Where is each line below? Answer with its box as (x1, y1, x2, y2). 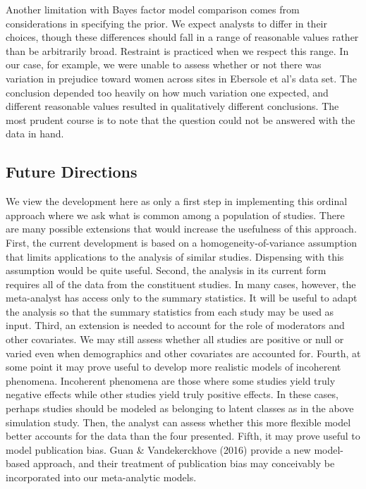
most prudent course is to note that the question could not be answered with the (6, 112, 355, 127)
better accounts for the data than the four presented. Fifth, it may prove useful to (6, 428, 360, 443)
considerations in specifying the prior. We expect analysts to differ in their (6, 16, 327, 30)
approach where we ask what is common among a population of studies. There (6, 207, 345, 222)
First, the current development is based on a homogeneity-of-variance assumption (6, 235, 358, 249)
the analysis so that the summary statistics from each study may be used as (6, 304, 334, 318)
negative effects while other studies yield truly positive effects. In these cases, (6, 387, 338, 402)
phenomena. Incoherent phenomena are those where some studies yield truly (6, 373, 336, 388)
